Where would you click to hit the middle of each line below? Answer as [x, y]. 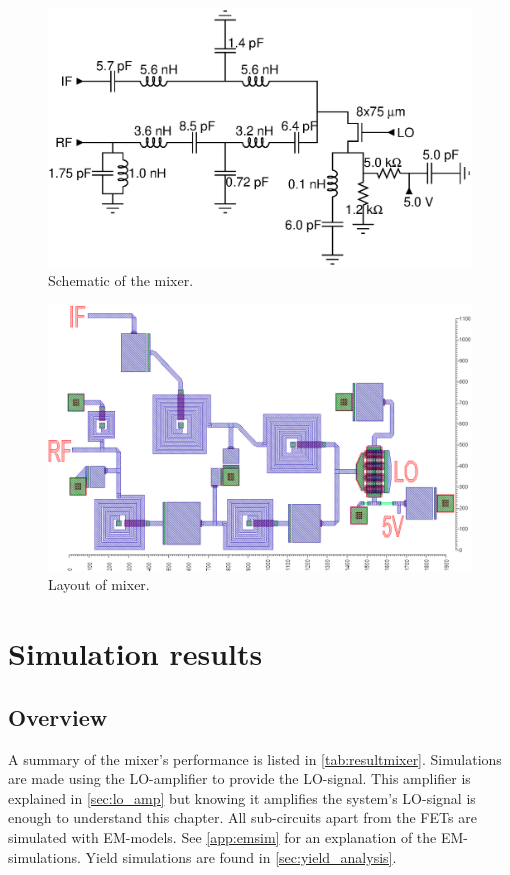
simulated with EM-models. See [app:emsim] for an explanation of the [222, 836]
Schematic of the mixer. [121, 280]
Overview [58, 716]
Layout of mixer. [99, 584]
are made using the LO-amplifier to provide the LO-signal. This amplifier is [239, 778]
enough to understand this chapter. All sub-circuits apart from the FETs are [242, 817]
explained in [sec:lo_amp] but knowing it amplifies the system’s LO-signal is [242, 797]
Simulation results [135, 653]
